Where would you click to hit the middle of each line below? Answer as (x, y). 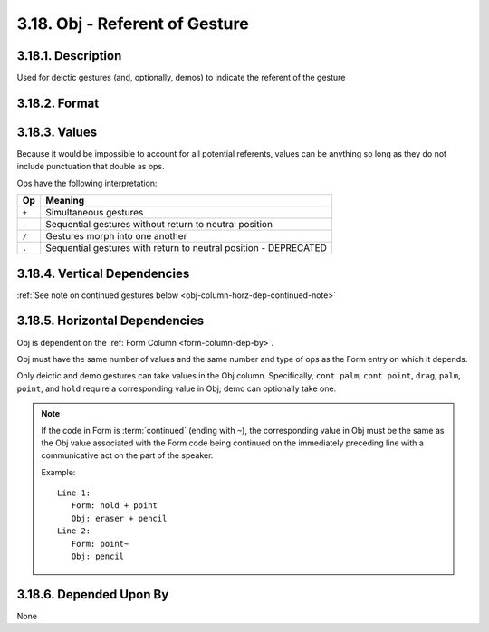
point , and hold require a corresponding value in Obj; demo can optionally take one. (177, 388)
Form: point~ (100, 544)
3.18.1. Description (69, 56)
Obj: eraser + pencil (119, 518)
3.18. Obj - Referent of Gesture (133, 24)
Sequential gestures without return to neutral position (159, 225)
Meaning (65, 201)
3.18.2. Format (58, 103)
